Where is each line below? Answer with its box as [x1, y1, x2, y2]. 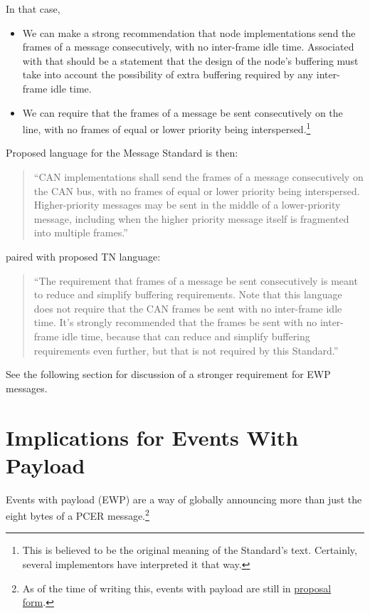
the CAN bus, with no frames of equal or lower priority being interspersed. [33, 183, 360, 198]
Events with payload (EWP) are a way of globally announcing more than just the [6, 491, 362, 506]
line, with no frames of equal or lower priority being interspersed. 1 [22, 120, 311, 136]
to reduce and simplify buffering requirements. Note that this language [33, 287, 342, 302]
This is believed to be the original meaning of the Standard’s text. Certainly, [22, 543, 357, 557]
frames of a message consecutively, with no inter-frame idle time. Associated [22, 39, 354, 54]
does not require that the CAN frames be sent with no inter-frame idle [33, 300, 342, 315]
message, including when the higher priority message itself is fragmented [33, 211, 349, 226]
